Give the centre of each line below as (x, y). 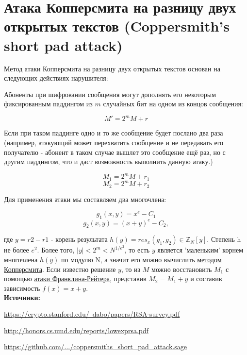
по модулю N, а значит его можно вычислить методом (141, 259)
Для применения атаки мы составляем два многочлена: (85, 199)
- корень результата (79, 239)
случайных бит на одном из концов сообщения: (173, 104)
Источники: (22, 297)
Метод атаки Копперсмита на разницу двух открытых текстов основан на (112, 68)
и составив (206, 279)
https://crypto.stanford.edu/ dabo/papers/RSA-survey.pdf (92, 313)
